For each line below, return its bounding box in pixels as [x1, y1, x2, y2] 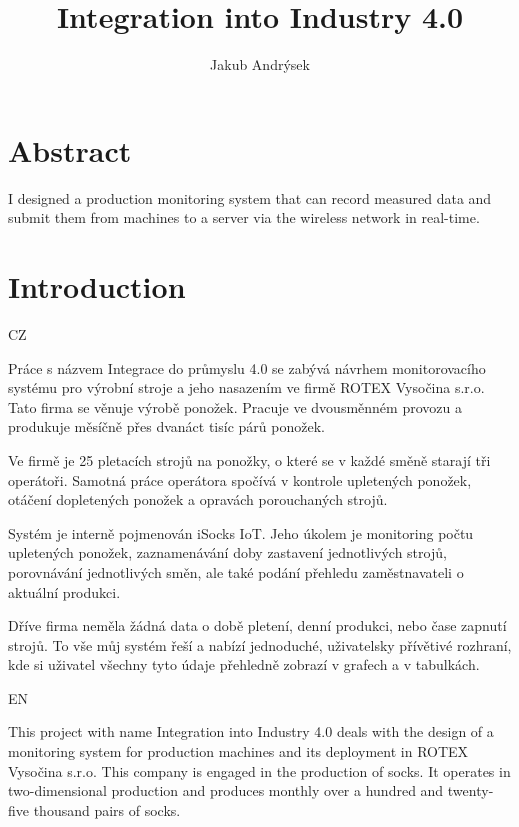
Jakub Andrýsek [210, 54, 310, 75]
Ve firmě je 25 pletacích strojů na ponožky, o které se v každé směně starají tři [8, 449, 491, 470]
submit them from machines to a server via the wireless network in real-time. [8, 207, 480, 228]
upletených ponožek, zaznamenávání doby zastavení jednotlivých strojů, [8, 542, 447, 563]
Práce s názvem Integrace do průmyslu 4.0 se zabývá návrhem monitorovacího [8, 357, 486, 378]
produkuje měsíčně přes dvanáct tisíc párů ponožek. [8, 416, 325, 437]
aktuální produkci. [8, 581, 121, 602]
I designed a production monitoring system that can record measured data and [8, 187, 492, 208]
